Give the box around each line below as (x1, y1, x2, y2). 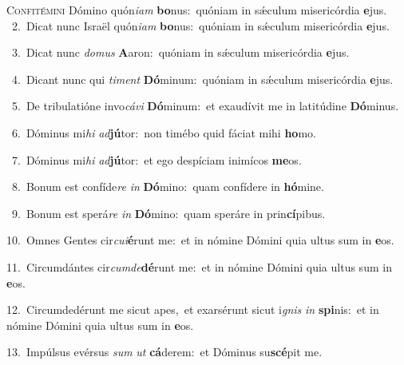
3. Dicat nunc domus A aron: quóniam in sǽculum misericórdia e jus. (11, 44, 350, 61)
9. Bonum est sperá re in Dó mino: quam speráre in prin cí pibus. (11, 204, 326, 221)
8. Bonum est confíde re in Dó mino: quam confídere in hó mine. (11, 178, 324, 195)
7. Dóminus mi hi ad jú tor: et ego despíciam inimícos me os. (11, 151, 302, 168)
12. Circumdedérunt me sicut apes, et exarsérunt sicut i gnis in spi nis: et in (6, 301, 379, 318)
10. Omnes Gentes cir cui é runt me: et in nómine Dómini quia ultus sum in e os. (6, 232, 394, 248)
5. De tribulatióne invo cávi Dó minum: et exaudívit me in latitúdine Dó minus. (11, 97, 399, 114)
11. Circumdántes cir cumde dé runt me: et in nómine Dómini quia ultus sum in (6, 258, 392, 275)
